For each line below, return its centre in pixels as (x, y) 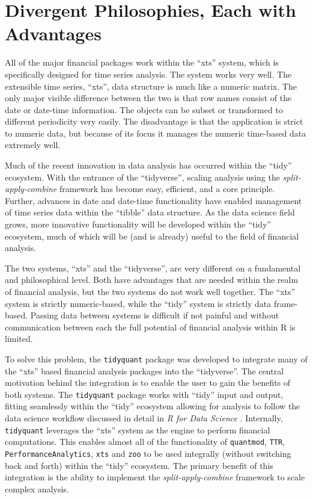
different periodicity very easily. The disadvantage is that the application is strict (154, 121)
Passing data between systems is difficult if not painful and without (155, 315)
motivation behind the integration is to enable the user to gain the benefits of (148, 383)
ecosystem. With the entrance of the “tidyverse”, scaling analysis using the (142, 177)
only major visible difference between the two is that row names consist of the (148, 98)
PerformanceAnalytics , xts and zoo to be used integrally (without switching (148, 453)
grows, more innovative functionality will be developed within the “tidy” (138, 224)
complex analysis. (37, 488)
